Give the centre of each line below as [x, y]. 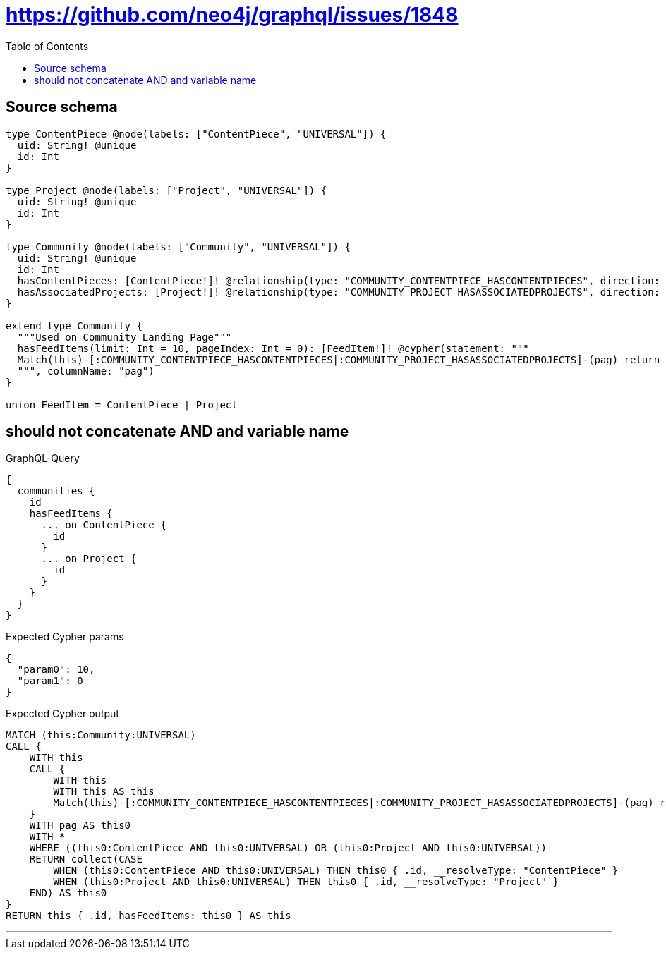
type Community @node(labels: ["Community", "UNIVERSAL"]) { [178, 247]
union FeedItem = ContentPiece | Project [122, 404]
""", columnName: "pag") [86, 371]
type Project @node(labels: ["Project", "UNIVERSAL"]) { [166, 190]
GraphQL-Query [43, 458]
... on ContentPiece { [104, 525]
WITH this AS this [104, 792]
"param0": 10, [56, 670]
